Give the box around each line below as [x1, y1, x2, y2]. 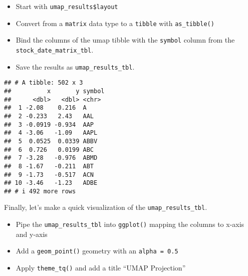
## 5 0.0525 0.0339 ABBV [4, 137, 98, 145]
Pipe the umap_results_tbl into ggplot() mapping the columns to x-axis [16, 219, 244, 229]
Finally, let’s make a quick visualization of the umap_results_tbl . [4, 202, 207, 212]
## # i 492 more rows [4, 187, 76, 195]
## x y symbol [4, 87, 105, 95]
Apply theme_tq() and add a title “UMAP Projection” [16, 262, 186, 273]
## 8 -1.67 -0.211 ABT [4, 162, 94, 170]
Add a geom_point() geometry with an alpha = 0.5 [16, 245, 178, 256]
